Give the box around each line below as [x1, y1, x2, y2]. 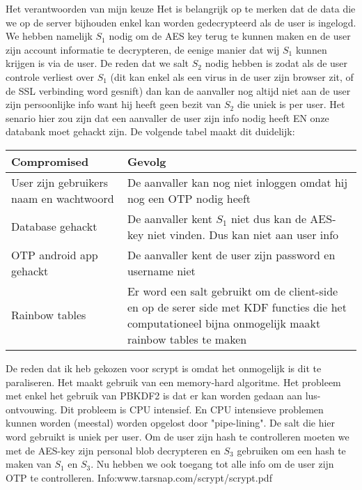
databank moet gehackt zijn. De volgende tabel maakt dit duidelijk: [6, 124, 295, 139]
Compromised [11, 153, 89, 169]
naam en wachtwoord [11, 190, 114, 206]
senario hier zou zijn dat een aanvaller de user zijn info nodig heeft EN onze [6, 110, 329, 125]
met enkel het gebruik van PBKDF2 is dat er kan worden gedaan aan [6, 388, 303, 403]
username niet [127, 262, 196, 279]
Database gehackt [11, 218, 97, 235]
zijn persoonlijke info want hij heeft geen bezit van [6, 97, 221, 112]
